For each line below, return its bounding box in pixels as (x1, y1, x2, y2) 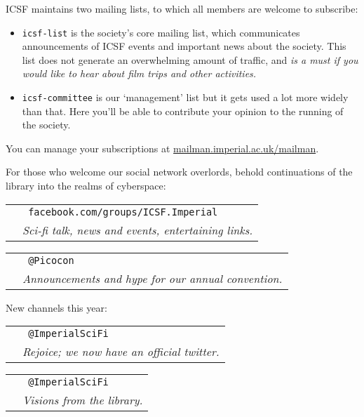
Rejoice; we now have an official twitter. (22, 343, 220, 360)
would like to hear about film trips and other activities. (22, 66, 257, 81)
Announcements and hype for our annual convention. (22, 270, 283, 286)
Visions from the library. (22, 392, 143, 409)
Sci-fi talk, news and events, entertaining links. (22, 221, 253, 238)
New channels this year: (6, 300, 107, 315)
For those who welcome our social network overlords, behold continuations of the (6, 164, 353, 179)
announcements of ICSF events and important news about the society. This (22, 39, 346, 53)
